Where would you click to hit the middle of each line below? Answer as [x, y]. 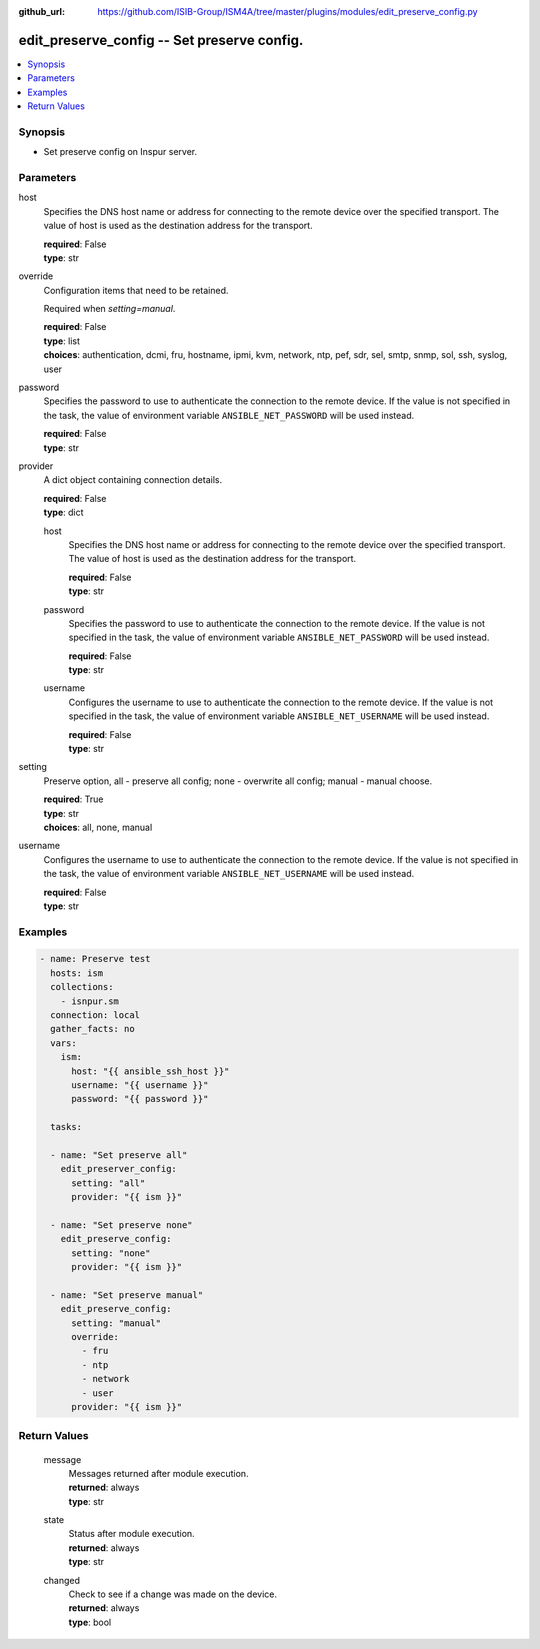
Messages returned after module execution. [158, 1473]
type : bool [90, 1622]
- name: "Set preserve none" [122, 1224]
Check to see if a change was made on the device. [173, 1594]
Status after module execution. [131, 1534]
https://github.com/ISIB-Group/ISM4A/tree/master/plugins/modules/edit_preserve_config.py [288, 11]
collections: [82, 987]
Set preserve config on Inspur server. [120, 152]
